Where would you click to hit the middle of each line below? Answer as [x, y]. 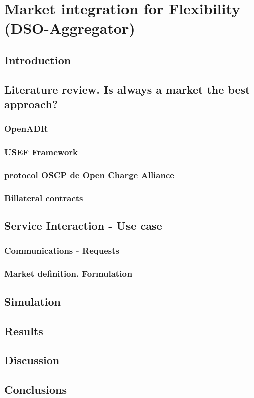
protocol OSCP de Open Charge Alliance [89, 175]
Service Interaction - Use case [83, 226]
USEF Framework [41, 152]
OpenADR [26, 129]
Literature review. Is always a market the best [127, 89]
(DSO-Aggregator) [70, 28]
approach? [31, 104]
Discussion [32, 360]
